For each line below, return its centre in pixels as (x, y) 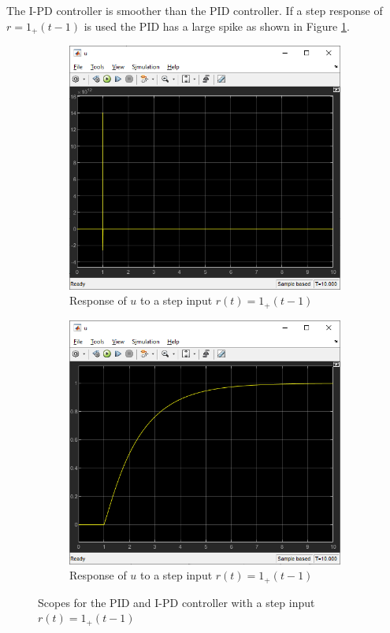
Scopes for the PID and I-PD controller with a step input (176, 602)
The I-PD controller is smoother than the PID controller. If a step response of (195, 10)
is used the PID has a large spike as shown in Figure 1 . (217, 26)
